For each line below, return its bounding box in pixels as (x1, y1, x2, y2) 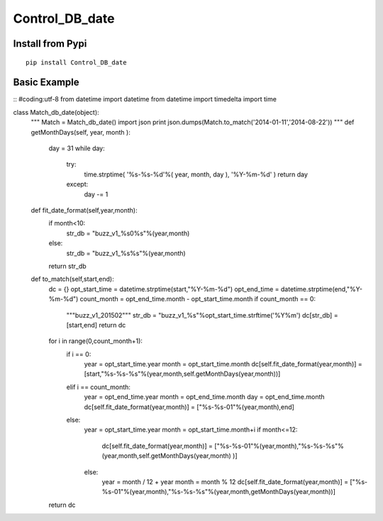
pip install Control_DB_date (26, 58, 127, 67)
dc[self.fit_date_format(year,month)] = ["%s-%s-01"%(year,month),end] (84, 403, 294, 411)
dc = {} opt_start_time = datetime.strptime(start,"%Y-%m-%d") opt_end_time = (48, 284, 279, 293)
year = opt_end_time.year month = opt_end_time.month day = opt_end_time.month (84, 393, 326, 401)
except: (66, 180, 89, 189)
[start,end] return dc (66, 320, 126, 329)
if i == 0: (66, 349, 91, 358)
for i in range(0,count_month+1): (48, 337, 143, 345)
